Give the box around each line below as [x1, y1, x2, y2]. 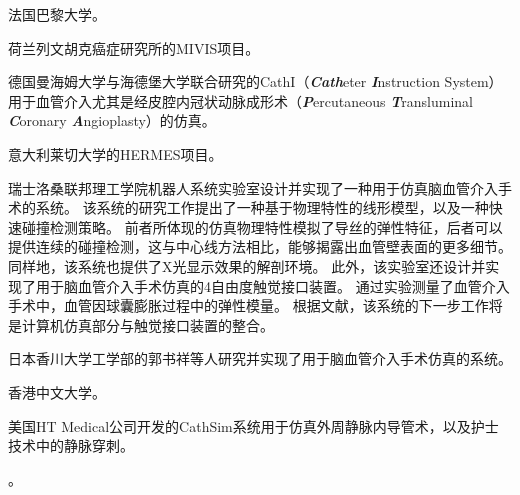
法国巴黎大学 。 [8, 4, 106, 24]
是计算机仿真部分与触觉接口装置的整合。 [8, 314, 274, 335]
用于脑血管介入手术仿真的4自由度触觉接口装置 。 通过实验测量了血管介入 [35, 275, 510, 296]
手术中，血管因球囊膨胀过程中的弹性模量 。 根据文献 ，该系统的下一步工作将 [8, 295, 503, 316]
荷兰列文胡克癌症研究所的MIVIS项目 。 [8, 37, 260, 58]
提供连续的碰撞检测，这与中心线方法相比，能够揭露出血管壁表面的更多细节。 [8, 236, 512, 257]
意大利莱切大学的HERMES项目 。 [8, 143, 223, 164]
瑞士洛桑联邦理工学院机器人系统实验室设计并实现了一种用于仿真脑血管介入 [8, 177, 498, 198]
